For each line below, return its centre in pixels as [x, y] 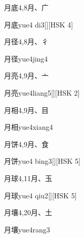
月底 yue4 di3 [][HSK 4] [39, 24]
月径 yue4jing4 [26, 58]
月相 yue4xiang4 [29, 127]
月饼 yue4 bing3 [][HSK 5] [42, 161]
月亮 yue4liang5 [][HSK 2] [42, 92]
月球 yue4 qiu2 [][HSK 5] [40, 195]
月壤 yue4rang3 [27, 229]
